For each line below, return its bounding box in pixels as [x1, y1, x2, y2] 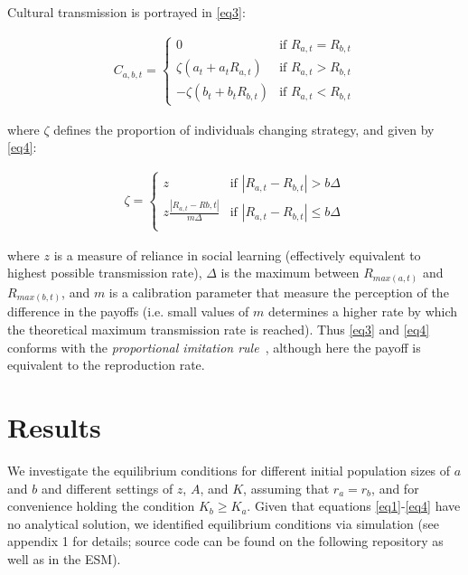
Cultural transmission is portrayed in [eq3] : [7, 3, 246, 21]
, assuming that [243, 478, 330, 497]
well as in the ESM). [7, 549, 121, 568]
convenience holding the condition [7, 496, 195, 515]
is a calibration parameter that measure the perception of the [108, 282, 449, 301]
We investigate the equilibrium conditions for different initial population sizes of [7, 460, 451, 479]
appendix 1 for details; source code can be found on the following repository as [7, 532, 444, 551]
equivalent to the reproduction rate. [7, 355, 205, 374]
